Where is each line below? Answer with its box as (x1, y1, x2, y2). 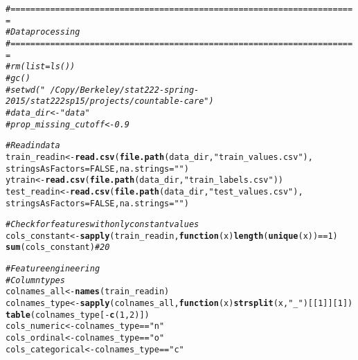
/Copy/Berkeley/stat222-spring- (50, 84, 199, 95)
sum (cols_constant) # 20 (6, 242, 110, 253)
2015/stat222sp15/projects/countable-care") (6, 96, 214, 107)
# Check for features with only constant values (6, 219, 199, 230)
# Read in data (6, 141, 60, 151)
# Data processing (6, 27, 80, 37)
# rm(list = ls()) (6, 62, 75, 72)
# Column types (6, 275, 65, 285)
